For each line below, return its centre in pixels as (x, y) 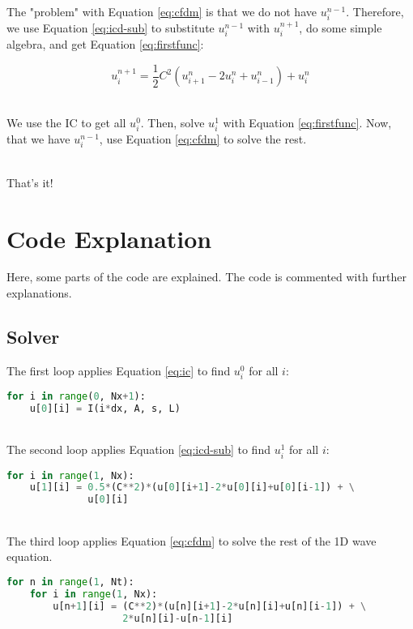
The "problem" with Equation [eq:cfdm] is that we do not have (162, 11)
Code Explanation (109, 238)
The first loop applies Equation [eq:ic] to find (119, 370)
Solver (33, 337)
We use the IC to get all (66, 122)
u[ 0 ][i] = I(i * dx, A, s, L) (105, 408)
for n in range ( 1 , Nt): (70, 582)
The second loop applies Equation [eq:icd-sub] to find (138, 449)
